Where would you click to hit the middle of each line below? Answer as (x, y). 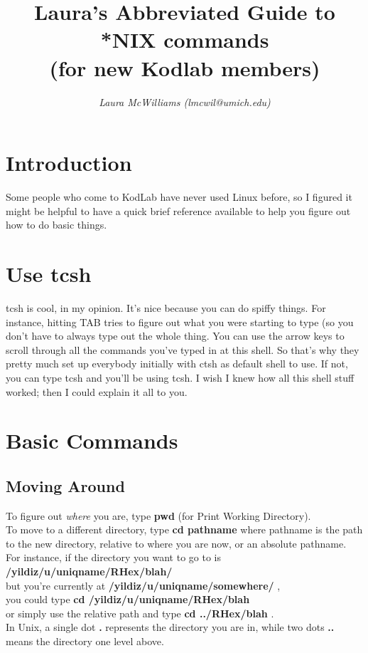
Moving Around (65, 485)
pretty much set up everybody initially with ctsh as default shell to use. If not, (177, 364)
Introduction (69, 163)
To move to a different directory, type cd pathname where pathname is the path (184, 529)
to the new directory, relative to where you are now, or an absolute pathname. (176, 543)
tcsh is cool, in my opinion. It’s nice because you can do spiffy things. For (166, 307)
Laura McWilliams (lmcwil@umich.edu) (185, 101)
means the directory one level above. (85, 641)
